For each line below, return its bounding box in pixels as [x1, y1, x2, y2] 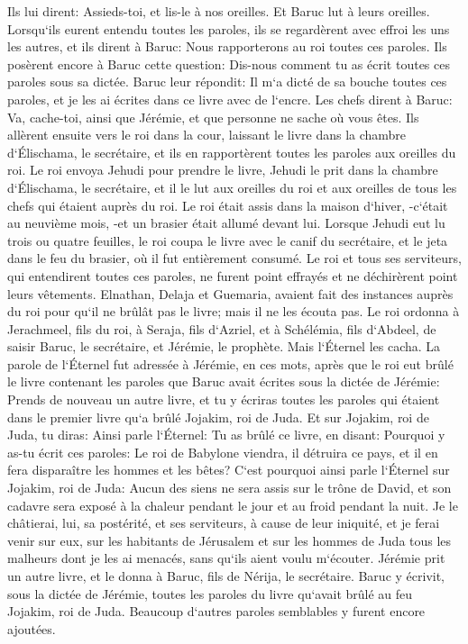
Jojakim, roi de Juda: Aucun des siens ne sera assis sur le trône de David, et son [7, 478, 452, 497]
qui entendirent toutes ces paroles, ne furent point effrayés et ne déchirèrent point [7, 266, 458, 285]
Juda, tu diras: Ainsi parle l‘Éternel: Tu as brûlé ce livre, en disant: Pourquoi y [7, 425, 445, 444]
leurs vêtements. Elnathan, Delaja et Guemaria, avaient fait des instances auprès [7, 284, 454, 303]
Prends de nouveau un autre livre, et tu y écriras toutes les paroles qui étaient [7, 390, 440, 409]
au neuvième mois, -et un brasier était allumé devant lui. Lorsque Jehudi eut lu [7, 213, 445, 232]
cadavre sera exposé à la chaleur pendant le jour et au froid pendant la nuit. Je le [7, 495, 458, 514]
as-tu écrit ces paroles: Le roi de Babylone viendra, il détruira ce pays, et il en [7, 442, 438, 461]
